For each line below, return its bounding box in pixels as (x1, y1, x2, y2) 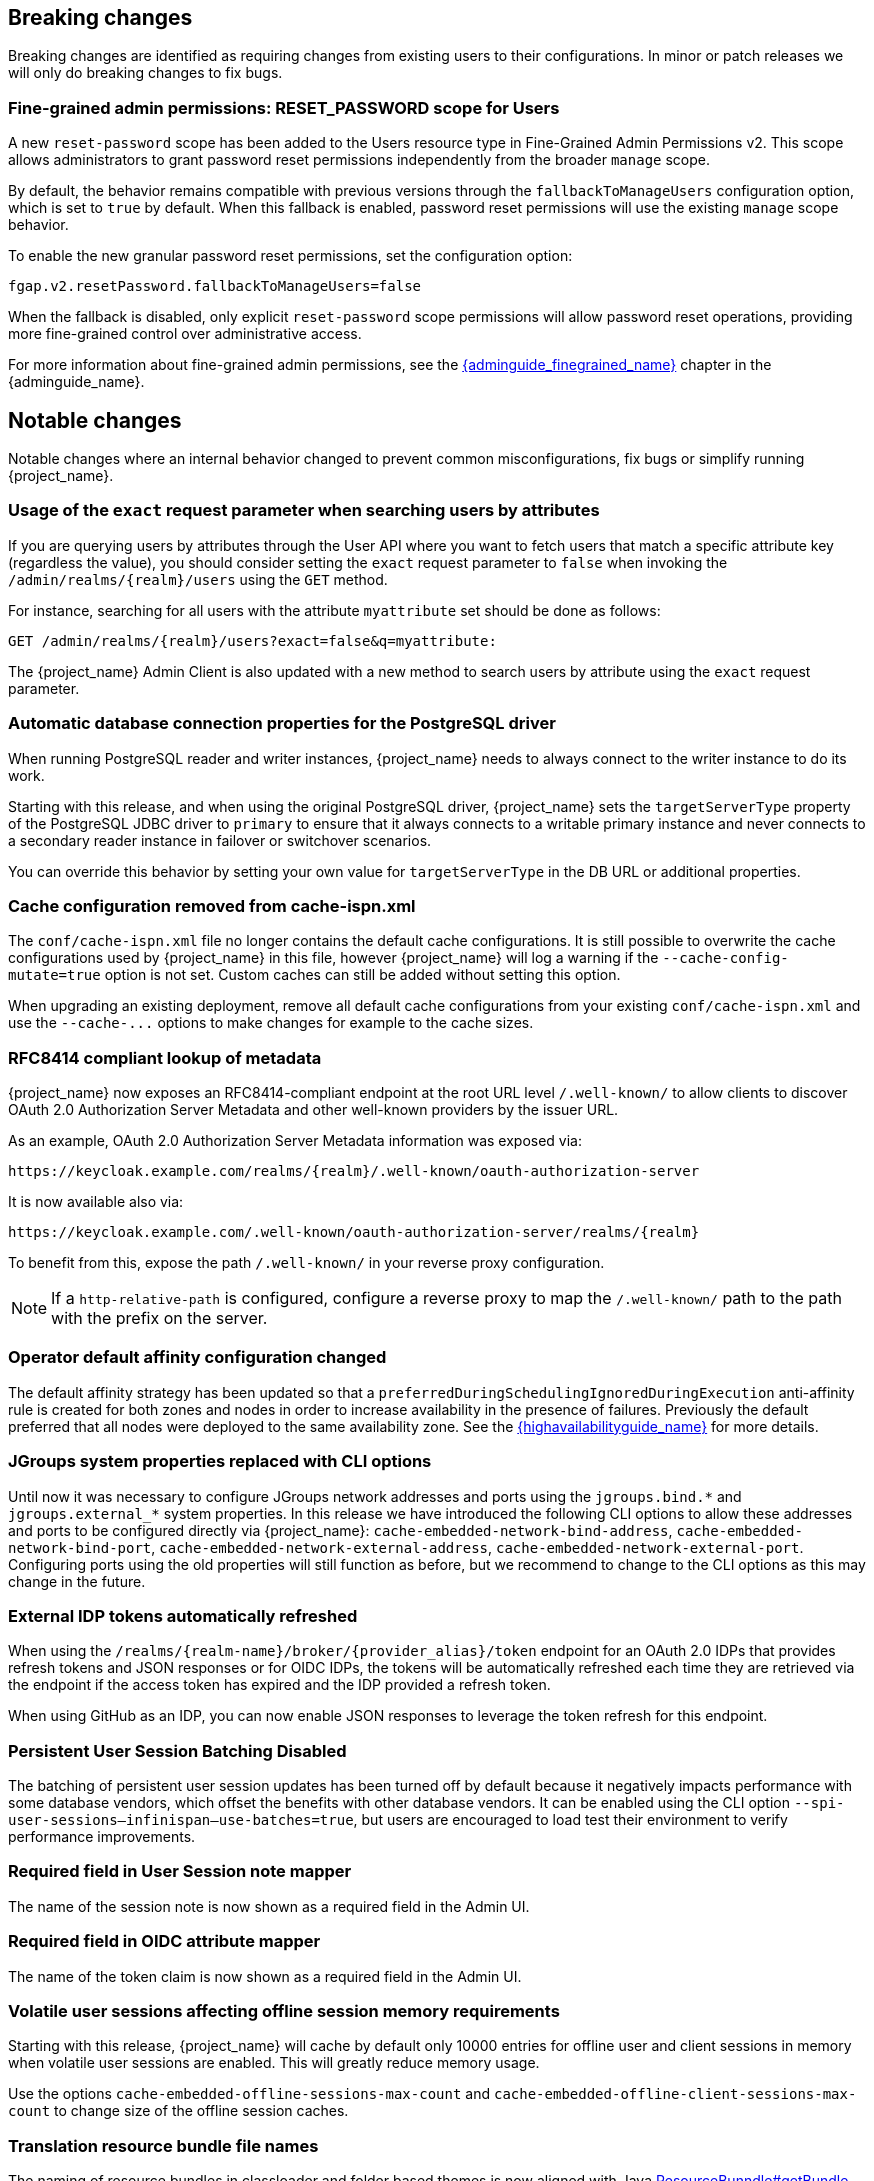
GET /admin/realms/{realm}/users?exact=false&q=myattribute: (8, 632, 497, 649)
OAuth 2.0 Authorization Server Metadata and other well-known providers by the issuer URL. (8, 1101, 619, 1119)
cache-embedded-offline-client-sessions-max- (493, 2086, 857, 2103)
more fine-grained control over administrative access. (8, 325, 362, 343)
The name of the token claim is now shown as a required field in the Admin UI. (8, 1967, 522, 1985)
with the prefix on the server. (51, 1308, 268, 1329)
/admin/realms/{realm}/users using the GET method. (8, 570, 388, 588)
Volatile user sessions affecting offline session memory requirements (8, 2000, 560, 2021)
